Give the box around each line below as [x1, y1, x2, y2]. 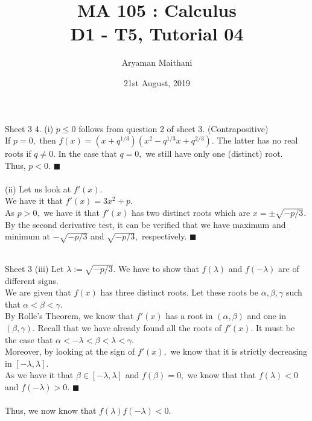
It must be [255, 321, 295, 334]
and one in [247, 309, 287, 322]
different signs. [5, 274, 59, 286]
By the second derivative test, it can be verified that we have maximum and [5, 218, 286, 230]
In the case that [58, 147, 117, 160]
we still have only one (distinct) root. [145, 147, 283, 160]
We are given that [5, 286, 71, 299]
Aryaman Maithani [121, 56, 193, 69]
